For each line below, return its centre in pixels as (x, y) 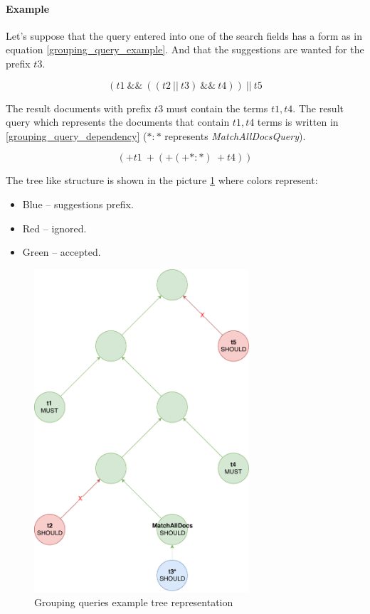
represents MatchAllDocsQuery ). (235, 135)
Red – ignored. (54, 228)
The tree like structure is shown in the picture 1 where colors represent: (162, 180)
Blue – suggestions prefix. (78, 204)
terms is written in (298, 122)
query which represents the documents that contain (118, 122)
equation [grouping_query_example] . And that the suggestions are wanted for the (185, 49)
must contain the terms (217, 108)
